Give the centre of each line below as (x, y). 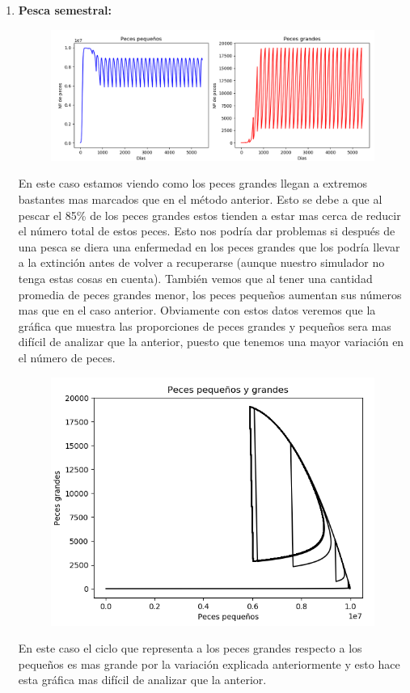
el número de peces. (67, 357)
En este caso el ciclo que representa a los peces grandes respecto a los (190, 648)
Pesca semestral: (65, 10)
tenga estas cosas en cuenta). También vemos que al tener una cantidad (195, 278)
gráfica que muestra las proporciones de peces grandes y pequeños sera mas (205, 325)
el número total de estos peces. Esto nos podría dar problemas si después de (207, 231)
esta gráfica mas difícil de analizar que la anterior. (142, 680)
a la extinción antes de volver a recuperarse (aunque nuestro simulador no (201, 262)
